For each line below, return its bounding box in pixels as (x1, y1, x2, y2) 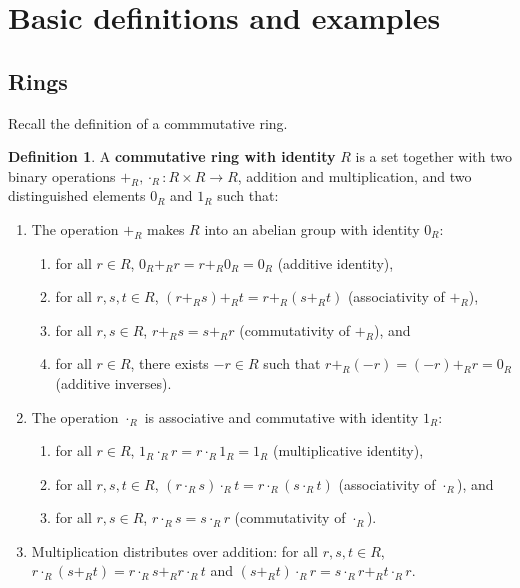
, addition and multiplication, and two (237, 165, 472, 186)
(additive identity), (277, 252, 394, 273)
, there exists (130, 353, 209, 374)
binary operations (8, 165, 116, 186)
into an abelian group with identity (204, 218, 420, 239)
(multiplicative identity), (272, 440, 424, 461)
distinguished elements (8, 185, 146, 206)
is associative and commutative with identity (144, 406, 419, 427)
